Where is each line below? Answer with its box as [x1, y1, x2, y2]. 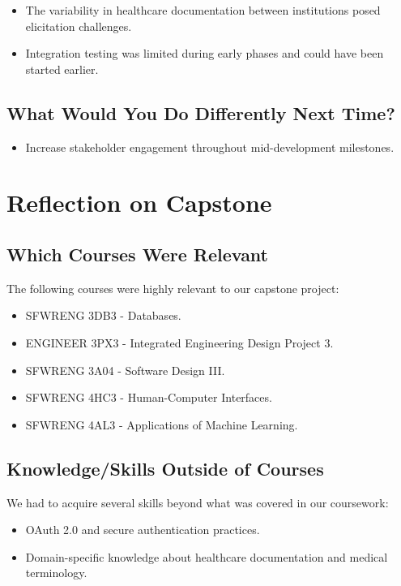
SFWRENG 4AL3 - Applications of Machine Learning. [25, 416, 298, 433]
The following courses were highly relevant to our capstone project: [6, 279, 339, 296]
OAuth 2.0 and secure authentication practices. [25, 521, 260, 538]
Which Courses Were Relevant [6, 241, 268, 266]
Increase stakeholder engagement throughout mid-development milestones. [25, 138, 395, 155]
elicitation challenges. [25, 17, 132, 34]
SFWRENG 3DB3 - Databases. [25, 307, 181, 324]
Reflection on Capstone [6, 186, 272, 219]
